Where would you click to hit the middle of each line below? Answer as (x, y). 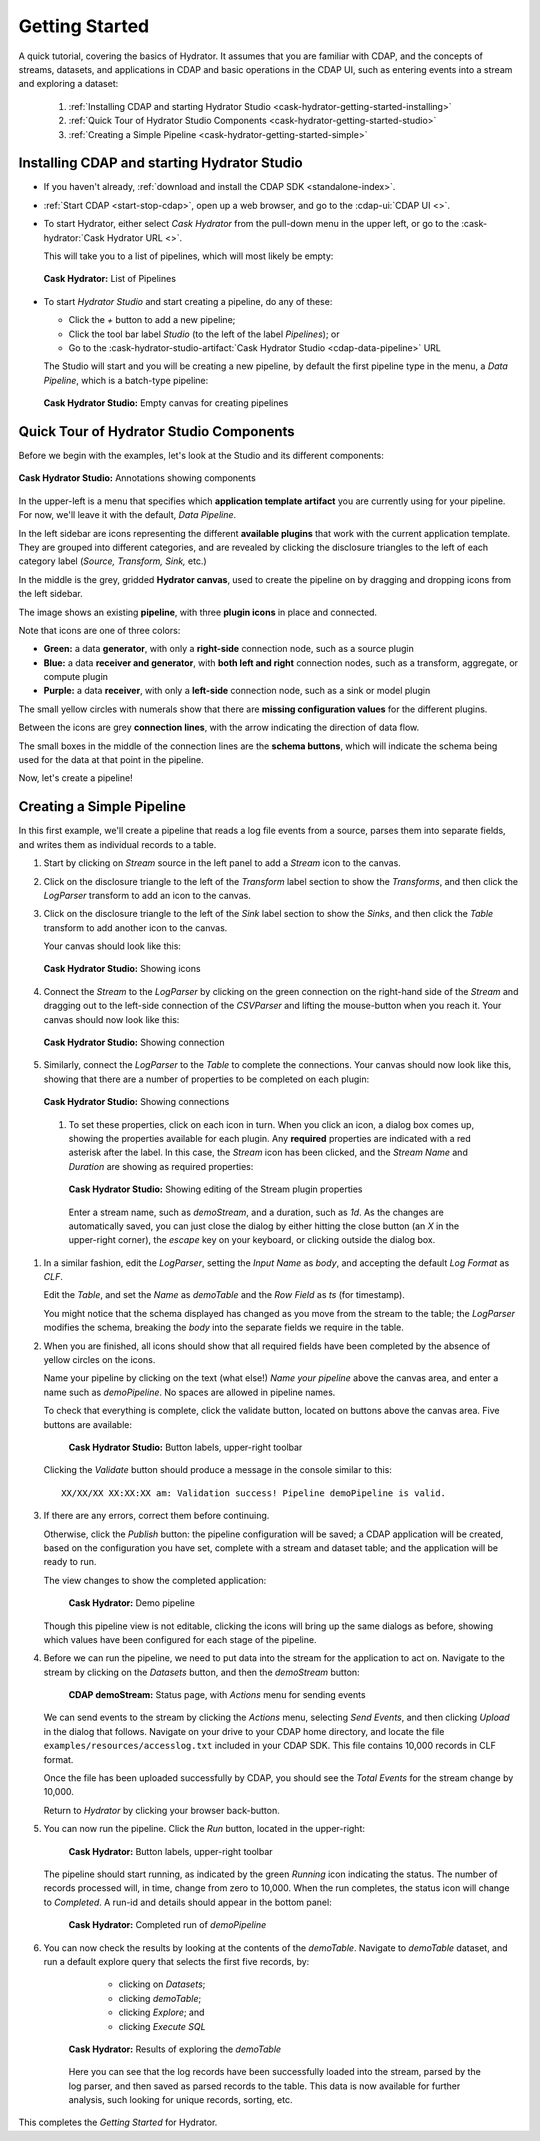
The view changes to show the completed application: (155, 1580)
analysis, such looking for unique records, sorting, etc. (180, 2100)
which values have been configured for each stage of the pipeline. (180, 1639)
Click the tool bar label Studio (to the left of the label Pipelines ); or (204, 334)
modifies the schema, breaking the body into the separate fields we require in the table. (223, 1327)
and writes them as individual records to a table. (117, 844)
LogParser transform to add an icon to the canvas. (147, 895)
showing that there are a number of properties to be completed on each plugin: (206, 1079)
